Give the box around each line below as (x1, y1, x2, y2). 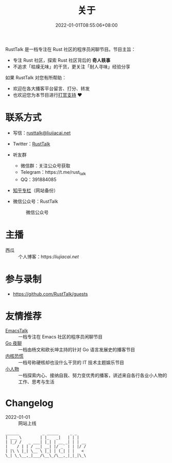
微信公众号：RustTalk (12, 198, 58, 204)
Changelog (5, 397, 54, 409)
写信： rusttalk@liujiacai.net (12, 130, 71, 136)
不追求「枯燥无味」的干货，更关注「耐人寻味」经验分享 (12, 63, 130, 69)
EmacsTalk (5, 328, 28, 334)
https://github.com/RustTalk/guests (12, 291, 88, 297)
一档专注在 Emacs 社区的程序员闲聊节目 (18, 334, 103, 340)
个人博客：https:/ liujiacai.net (18, 253, 79, 260)
